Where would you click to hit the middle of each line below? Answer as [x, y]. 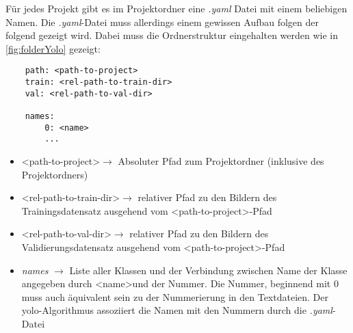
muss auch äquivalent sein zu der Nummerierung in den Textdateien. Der [175, 296]
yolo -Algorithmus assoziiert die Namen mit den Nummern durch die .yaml [177, 310]
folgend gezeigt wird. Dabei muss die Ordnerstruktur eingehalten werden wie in [172, 35]
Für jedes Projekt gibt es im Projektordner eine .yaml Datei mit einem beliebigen [176, 8]
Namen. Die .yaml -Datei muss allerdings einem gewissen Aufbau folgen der [162, 22]
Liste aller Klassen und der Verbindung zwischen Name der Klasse [208, 270]
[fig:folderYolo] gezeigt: [53, 48]
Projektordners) [55, 174]
